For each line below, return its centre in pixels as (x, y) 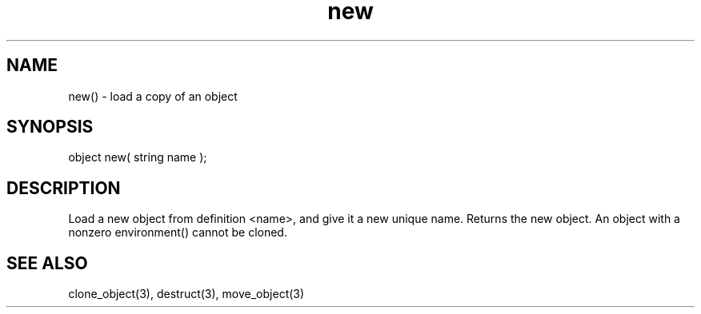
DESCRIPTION (64, 188)
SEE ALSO (47, 263)
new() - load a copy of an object (153, 96)
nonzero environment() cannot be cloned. (178, 233)
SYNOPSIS (50, 127)
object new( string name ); (138, 157)
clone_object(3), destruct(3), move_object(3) (186, 294)
